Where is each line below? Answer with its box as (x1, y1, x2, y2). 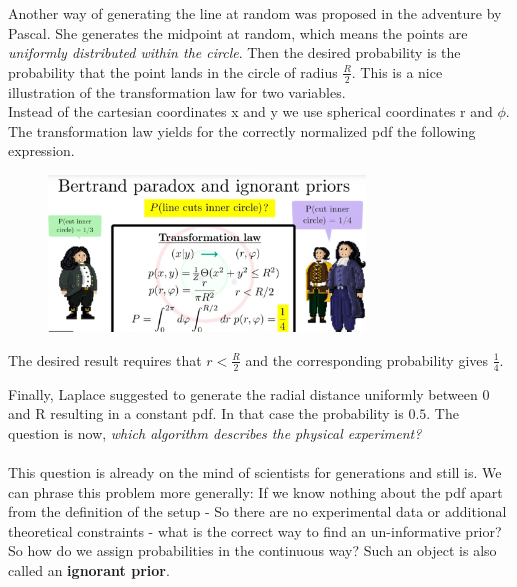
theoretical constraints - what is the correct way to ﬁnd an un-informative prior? (8, 520, 502, 541)
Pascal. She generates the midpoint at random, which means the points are (8, 22, 468, 43)
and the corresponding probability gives (245, 349, 489, 370)
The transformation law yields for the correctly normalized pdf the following (8, 120, 476, 141)
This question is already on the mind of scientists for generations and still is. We (8, 462, 502, 483)
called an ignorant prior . (8, 560, 170, 581)
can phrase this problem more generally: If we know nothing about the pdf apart (8, 481, 503, 502)
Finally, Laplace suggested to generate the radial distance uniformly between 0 (8, 383, 490, 404)
